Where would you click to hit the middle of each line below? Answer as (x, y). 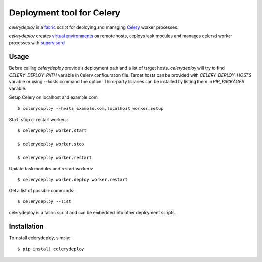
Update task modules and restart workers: (51, 168)
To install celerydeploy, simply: (40, 238)
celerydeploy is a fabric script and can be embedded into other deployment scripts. (92, 213)
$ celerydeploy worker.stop (51, 144)
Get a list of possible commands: (42, 190)
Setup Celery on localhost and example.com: (54, 97)
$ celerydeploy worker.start (52, 130)
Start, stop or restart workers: (39, 119)
